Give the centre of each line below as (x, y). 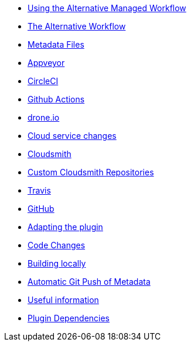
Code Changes (57, 245)
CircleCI (43, 81)
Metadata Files (56, 44)
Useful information (63, 300)
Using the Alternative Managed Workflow (107, 8)
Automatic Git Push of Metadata (89, 282)
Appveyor (46, 63)
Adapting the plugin (65, 227)
